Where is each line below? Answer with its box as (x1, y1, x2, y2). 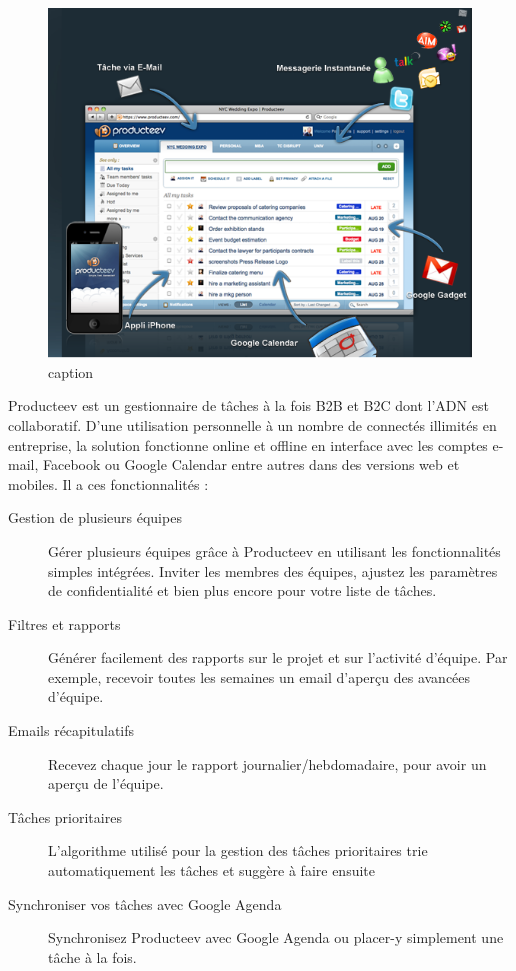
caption (48, 361, 94, 382)
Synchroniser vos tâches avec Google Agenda (8, 893, 282, 914)
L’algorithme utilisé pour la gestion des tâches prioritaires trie (48, 840, 428, 861)
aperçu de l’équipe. (48, 773, 164, 794)
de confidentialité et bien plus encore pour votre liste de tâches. (48, 580, 437, 601)
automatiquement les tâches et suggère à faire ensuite (48, 860, 375, 881)
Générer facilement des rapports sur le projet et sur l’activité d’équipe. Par (48, 647, 508, 668)
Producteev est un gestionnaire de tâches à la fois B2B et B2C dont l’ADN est (8, 395, 489, 416)
